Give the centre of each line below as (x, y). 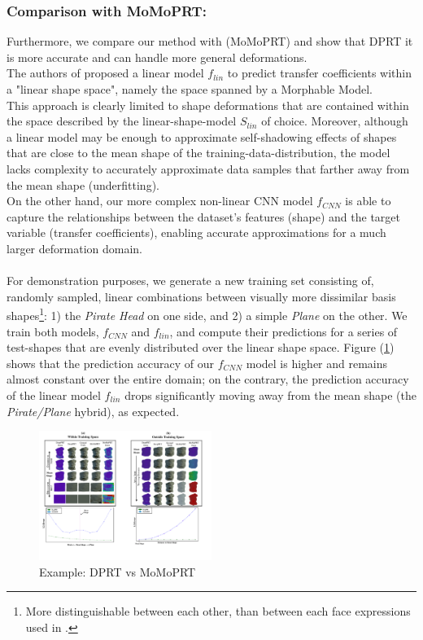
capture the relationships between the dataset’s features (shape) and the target (203, 216)
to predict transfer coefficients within (319, 73)
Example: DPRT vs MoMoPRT (118, 571)
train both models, (53, 331)
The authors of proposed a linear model (105, 73)
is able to (368, 201)
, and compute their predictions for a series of (283, 331)
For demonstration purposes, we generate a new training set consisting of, (190, 281)
